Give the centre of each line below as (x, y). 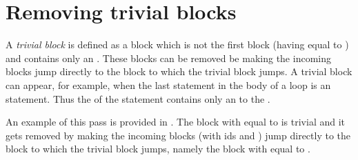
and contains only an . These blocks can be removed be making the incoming (168, 58)
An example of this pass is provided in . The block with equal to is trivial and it (176, 122)
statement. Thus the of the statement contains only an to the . (138, 98)
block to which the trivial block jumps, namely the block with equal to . (158, 149)
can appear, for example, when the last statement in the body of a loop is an (168, 84)
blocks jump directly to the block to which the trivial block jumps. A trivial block (179, 71)
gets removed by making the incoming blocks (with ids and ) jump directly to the (178, 135)
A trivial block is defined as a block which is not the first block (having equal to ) (177, 44)
